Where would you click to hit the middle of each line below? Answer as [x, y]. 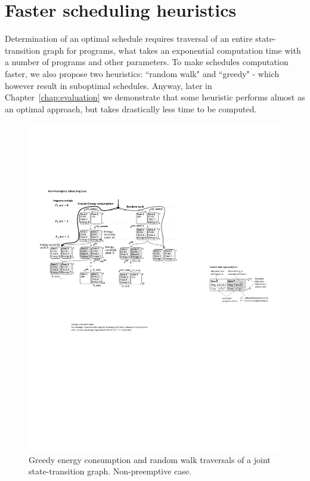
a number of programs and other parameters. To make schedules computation [147, 62]
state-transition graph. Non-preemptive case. [110, 471]
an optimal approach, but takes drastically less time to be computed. [131, 108]
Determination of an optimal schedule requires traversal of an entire [129, 39]
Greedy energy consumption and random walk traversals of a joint [150, 459]
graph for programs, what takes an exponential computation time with [172, 50]
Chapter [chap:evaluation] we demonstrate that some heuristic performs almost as [155, 97]
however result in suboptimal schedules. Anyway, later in [108, 85]
